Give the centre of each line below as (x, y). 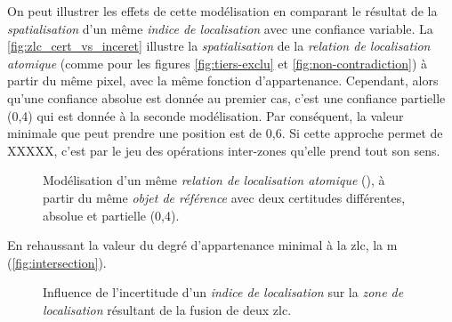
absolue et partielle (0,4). (111, 215)
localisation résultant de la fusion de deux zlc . (167, 309)
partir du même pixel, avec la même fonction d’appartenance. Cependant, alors (223, 80)
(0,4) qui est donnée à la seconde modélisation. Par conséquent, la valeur (206, 115)
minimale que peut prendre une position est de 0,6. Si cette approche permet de (225, 133)
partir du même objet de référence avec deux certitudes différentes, (224, 197)
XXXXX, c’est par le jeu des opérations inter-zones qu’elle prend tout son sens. (224, 150)
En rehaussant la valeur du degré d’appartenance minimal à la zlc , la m (202, 245)
